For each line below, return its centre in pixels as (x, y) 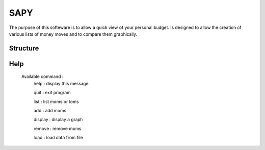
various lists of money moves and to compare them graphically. (73, 34)
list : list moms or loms (56, 101)
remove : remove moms (57, 128)
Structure (24, 48)
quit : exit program (52, 93)
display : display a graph (58, 120)
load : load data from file (58, 138)
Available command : (42, 76)
